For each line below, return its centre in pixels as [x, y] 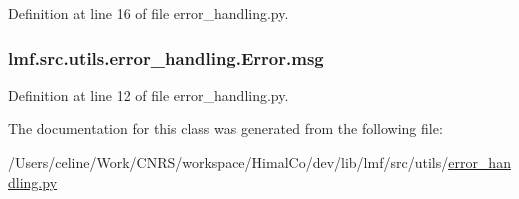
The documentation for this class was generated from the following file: [225, 128]
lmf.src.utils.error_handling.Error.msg [166, 57]
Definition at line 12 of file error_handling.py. [148, 94]
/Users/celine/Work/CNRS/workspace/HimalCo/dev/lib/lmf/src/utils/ [228, 162]
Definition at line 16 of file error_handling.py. [148, 13]
